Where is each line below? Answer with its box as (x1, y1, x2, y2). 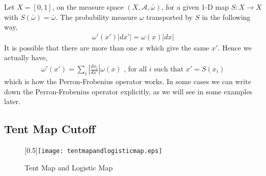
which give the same (146, 42, 209, 53)
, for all (124, 66, 147, 73)
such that (153, 66, 184, 73)
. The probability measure (56, 11, 137, 22)
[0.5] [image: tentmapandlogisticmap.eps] (25, 145, 163, 156)
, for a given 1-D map (161, 2, 229, 12)
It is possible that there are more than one (4, 42, 138, 53)
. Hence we (217, 42, 252, 53)
